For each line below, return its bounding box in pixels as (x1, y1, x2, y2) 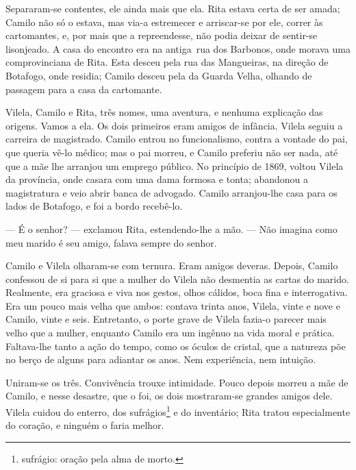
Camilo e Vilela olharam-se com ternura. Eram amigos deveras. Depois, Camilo (5, 258, 338, 273)
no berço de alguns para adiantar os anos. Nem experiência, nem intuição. (5, 352, 316, 367)
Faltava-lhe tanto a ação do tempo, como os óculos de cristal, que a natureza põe (5, 338, 346, 353)
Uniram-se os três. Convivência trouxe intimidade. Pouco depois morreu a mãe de (5, 375, 348, 389)
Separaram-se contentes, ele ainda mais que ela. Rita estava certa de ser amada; (5, 1, 340, 15)
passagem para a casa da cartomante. (5, 82, 162, 96)
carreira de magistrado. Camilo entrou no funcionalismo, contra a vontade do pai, (5, 132, 348, 146)
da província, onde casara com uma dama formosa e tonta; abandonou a (5, 172, 309, 186)
